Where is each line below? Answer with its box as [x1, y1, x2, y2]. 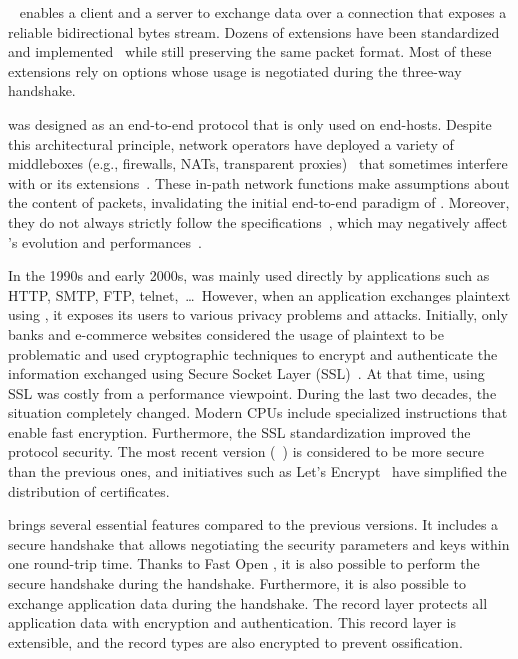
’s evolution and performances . [8, 231, 202, 252]
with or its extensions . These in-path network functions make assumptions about [8, 172, 510, 193]
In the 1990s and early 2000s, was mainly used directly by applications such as [8, 265, 490, 286]
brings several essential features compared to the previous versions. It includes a [8, 514, 499, 535]
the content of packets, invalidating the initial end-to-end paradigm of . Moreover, [8, 192, 510, 213]
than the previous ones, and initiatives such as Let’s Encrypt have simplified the [8, 461, 507, 482]
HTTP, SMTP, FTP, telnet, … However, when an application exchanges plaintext [8, 284, 511, 305]
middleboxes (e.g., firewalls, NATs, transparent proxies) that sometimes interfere [8, 153, 508, 174]
